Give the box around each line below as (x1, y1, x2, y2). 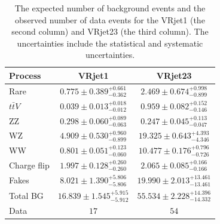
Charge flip (9, 159, 50, 171)
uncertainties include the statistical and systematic (17, 36, 203, 49)
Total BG (9, 189, 44, 201)
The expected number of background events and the (14, 2, 206, 14)
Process (9, 69, 41, 81)
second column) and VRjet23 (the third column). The (11, 25, 209, 38)
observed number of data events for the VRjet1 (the (15, 13, 205, 26)
